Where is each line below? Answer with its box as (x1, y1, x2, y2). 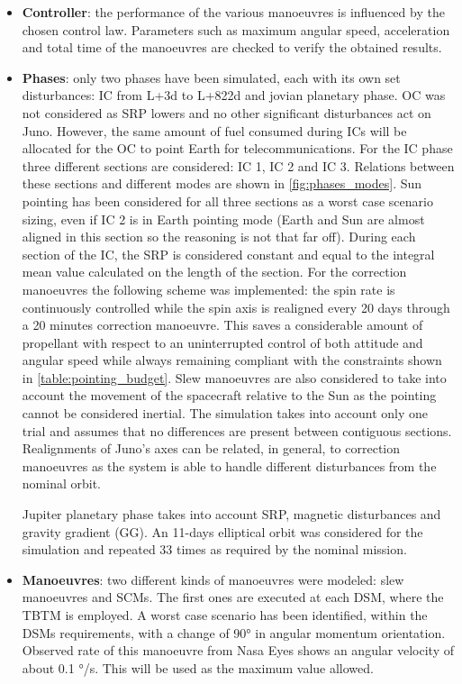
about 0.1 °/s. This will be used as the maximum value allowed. (22, 658, 374, 677)
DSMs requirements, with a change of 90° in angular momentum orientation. (22, 623, 446, 642)
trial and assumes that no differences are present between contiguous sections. (22, 421, 452, 440)
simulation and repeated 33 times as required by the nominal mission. (22, 540, 407, 559)
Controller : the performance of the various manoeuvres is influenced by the (22, 3, 445, 21)
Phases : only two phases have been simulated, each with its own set (22, 68, 401, 87)
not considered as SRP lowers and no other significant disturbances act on (22, 103, 431, 122)
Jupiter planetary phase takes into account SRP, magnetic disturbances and (22, 505, 441, 524)
